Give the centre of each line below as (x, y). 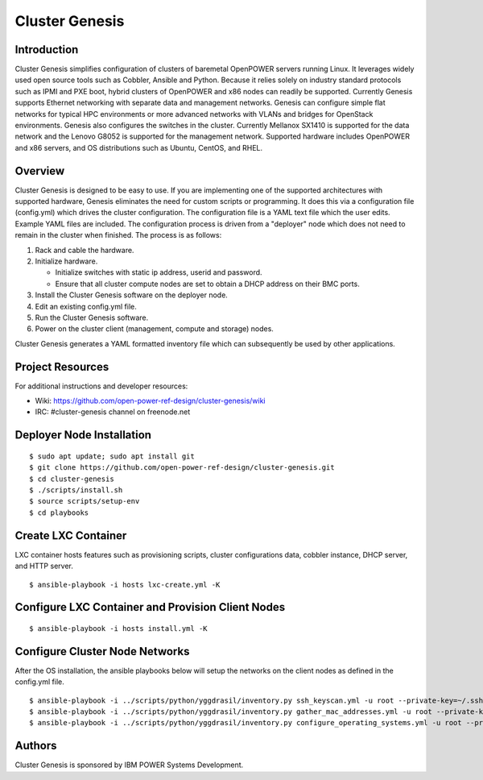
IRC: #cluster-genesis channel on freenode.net (113, 412)
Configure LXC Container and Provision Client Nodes (150, 607)
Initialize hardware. (66, 261)
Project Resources (62, 367)
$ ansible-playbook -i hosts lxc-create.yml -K (125, 585)
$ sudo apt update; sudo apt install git (112, 456)
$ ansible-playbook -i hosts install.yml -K (119, 628)
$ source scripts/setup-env (85, 501)
